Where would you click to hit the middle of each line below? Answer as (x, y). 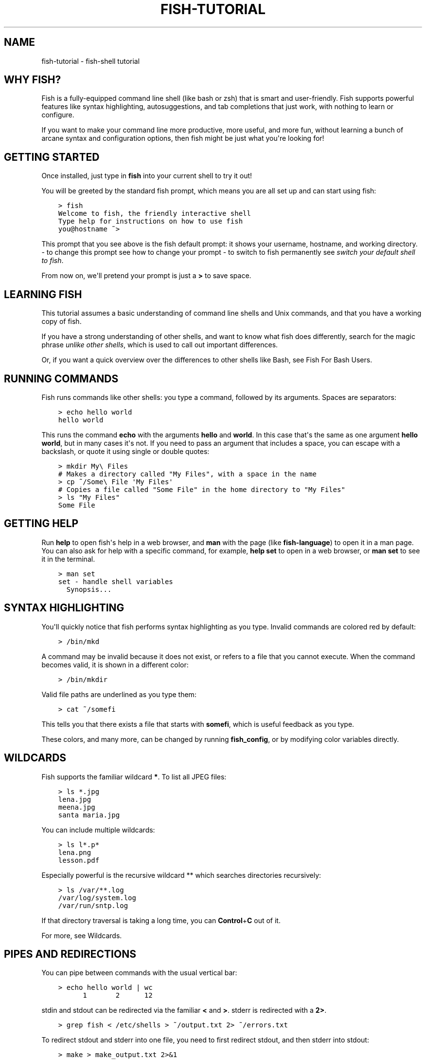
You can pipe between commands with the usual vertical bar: (139, 973)
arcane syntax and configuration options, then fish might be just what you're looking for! (183, 138)
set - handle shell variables (115, 581)
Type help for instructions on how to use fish (151, 221)
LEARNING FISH (43, 294)
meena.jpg (77, 807)
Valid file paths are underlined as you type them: (119, 694)
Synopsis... (89, 589)
